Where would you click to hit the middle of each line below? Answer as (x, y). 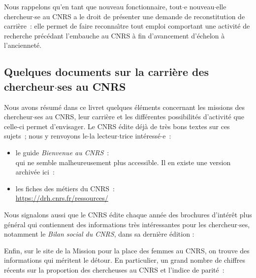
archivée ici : (35, 172)
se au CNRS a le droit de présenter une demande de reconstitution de (140, 16)
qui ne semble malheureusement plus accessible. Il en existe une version (123, 162)
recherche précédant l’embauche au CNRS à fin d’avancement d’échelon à (114, 35)
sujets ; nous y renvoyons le (46, 136)
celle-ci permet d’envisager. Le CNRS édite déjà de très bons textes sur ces (117, 126)
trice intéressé (140, 136)
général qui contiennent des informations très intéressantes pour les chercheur (121, 224)
